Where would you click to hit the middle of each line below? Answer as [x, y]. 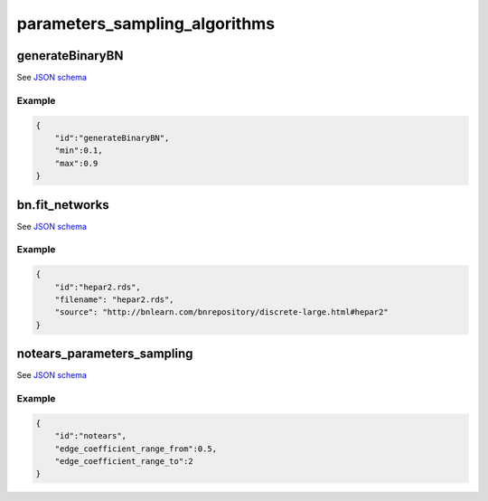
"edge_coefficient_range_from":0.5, [136, 449]
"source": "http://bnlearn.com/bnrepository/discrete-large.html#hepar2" [221, 312]
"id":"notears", [90, 436]
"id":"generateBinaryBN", [112, 138]
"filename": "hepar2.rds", [115, 300]
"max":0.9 [76, 163]
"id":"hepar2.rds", [98, 287]
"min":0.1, [79, 151]
